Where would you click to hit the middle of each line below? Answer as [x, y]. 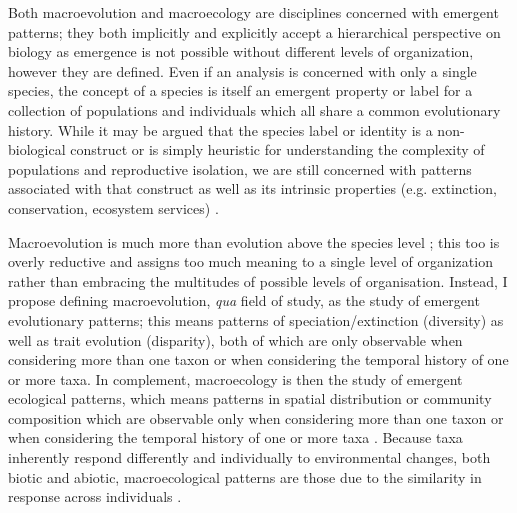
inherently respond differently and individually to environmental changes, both [249, 457]
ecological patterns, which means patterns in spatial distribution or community [250, 398]
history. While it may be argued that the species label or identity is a [220, 129]
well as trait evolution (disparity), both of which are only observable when [235, 339]
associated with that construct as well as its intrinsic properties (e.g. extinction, [252, 188]
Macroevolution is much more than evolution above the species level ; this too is [254, 241]
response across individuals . [95, 496]
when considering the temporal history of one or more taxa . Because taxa [235, 437]
